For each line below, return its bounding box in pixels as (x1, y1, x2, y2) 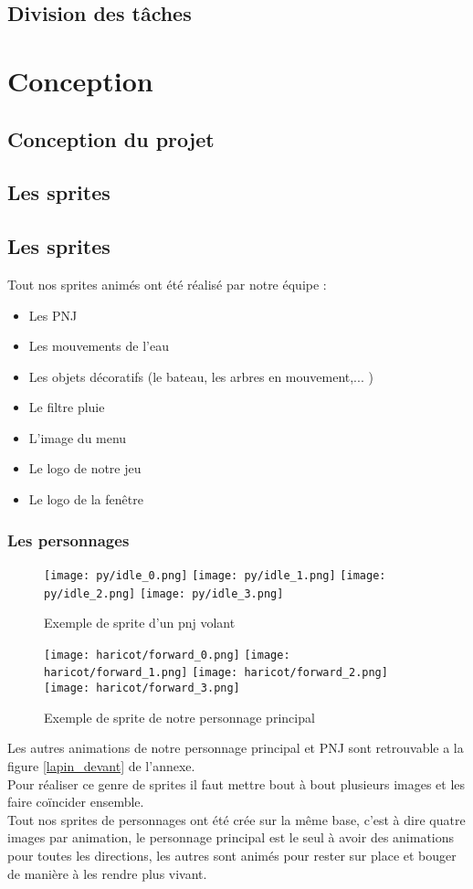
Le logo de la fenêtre (28, 490, 143, 509)
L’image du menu (28, 428, 127, 447)
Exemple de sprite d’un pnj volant (44, 613, 236, 632)
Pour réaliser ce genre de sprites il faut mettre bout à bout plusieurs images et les (7, 774, 466, 793)
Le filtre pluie (28, 397, 105, 417)
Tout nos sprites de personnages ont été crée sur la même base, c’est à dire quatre (7, 810, 466, 829)
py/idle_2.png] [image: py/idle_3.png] (44, 587, 284, 600)
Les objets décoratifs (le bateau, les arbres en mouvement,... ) (28, 366, 373, 386)
